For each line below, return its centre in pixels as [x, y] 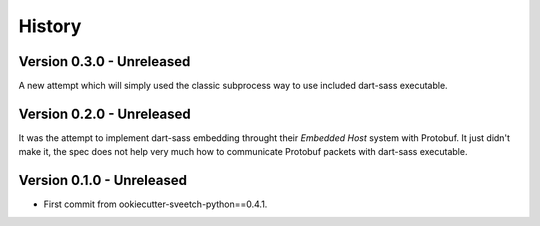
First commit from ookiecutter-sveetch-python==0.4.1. [155, 204]
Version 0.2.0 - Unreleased [105, 113]
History [50, 26]
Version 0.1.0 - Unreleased [102, 180]
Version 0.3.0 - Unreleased [104, 61]
